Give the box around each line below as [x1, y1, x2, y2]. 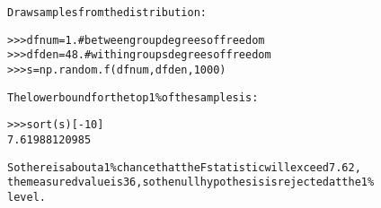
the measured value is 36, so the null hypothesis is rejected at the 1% [7, 176, 375, 189]
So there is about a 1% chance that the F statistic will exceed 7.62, [7, 160, 361, 174]
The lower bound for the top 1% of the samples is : [7, 91, 259, 104]
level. [7, 190, 46, 204]
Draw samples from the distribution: [7, 6, 207, 19]
